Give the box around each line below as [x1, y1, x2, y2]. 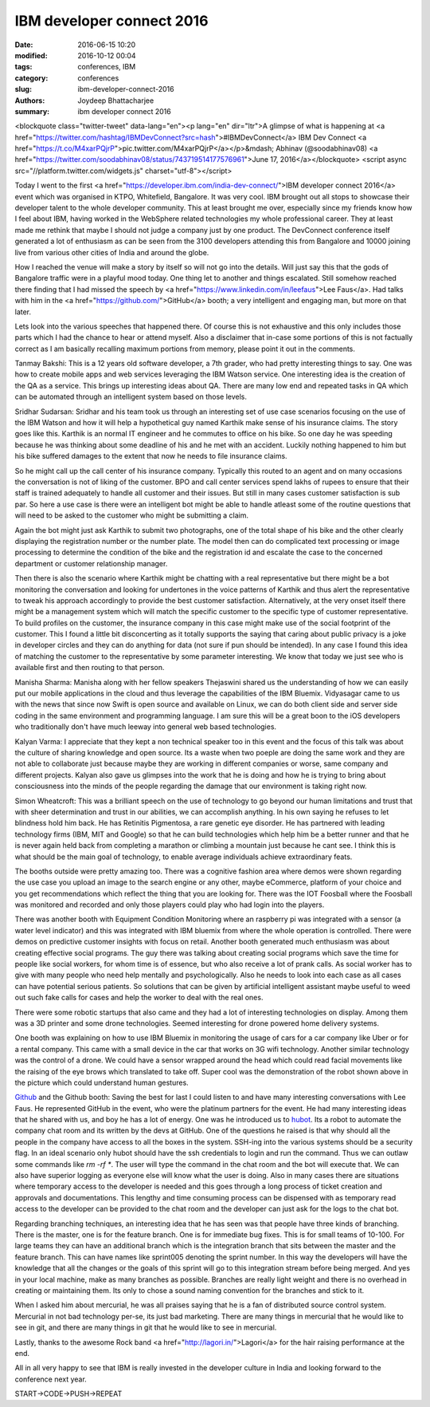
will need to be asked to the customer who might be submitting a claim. [14, 510, 249, 520]
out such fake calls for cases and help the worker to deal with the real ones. [14, 993, 264, 1003]
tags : [14, 62, 33, 72]
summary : [14, 106, 50, 116]
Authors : [14, 96, 45, 105]
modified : [14, 50, 48, 60]
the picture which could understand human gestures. [14, 1078, 189, 1087]
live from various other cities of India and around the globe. [14, 247, 209, 257]
